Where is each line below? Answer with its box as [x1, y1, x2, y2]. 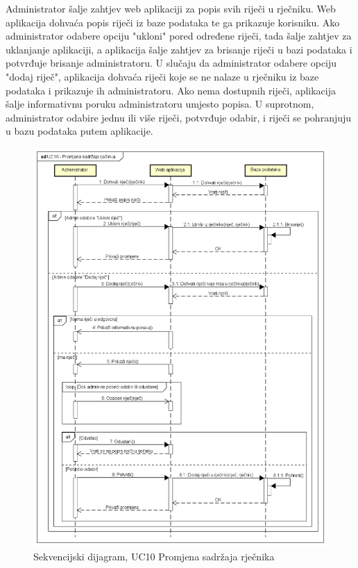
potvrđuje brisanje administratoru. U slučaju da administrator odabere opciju [6, 56, 337, 70]
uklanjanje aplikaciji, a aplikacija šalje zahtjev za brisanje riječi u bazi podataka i [6, 42, 352, 56]
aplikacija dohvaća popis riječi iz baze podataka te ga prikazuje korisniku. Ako [6, 15, 340, 29]
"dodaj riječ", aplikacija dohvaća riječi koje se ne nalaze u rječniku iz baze [6, 69, 319, 83]
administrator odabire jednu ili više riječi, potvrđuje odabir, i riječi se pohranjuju [6, 110, 352, 124]
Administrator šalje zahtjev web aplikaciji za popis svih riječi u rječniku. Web [6, 1, 336, 15]
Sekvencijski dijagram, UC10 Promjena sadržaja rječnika [33, 549, 275, 563]
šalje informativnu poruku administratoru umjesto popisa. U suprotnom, [6, 97, 314, 111]
